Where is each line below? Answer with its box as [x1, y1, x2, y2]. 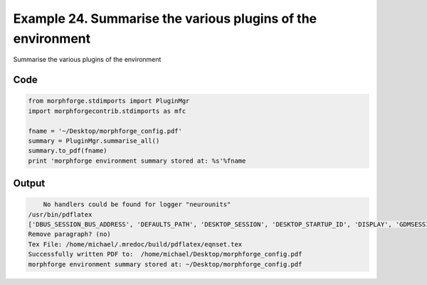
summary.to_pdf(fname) [28, 146, 107, 155]
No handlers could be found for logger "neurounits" [43, 200, 231, 209]
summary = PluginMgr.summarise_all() [28, 136, 160, 145]
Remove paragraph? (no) [28, 230, 112, 238]
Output [13, 178, 46, 190]
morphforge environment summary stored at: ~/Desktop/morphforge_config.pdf [28, 260, 302, 268]
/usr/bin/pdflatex [28, 210, 93, 218]
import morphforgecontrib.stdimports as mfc [28, 107, 186, 115]
